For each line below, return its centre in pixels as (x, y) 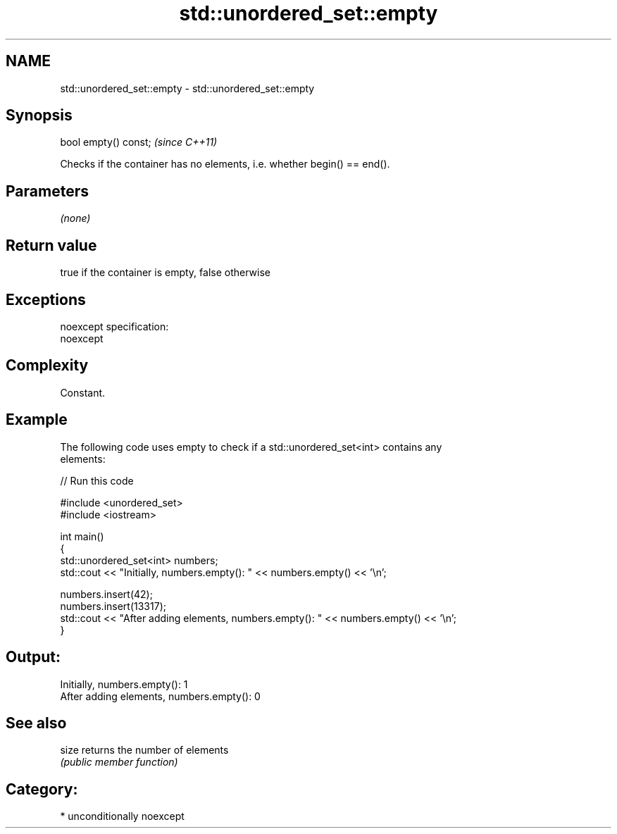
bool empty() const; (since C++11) (139, 142)
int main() (82, 536)
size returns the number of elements (144, 750)
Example (37, 420)
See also (36, 723)
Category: (42, 789)
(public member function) (119, 762)
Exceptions (46, 299)
